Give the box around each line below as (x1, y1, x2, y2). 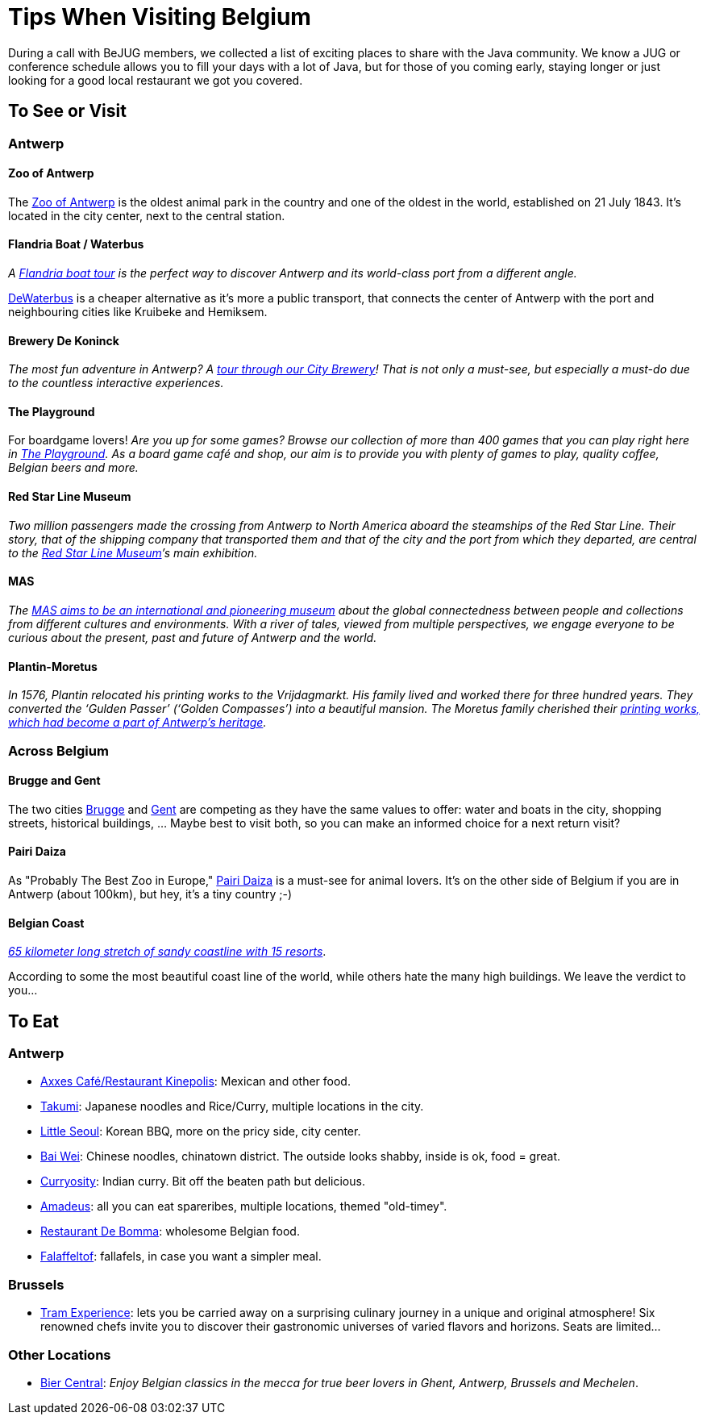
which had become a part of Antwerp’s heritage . (8, 715, 267, 730)
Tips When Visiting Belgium (8, 3, 311, 31)
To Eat (8, 1011, 59, 1031)
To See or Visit (8, 101, 127, 122)
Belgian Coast (8, 915, 85, 930)
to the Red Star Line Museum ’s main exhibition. (8, 545, 258, 560)
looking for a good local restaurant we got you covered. (8, 73, 303, 87)
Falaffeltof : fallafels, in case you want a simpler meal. (40, 1249, 322, 1264)
